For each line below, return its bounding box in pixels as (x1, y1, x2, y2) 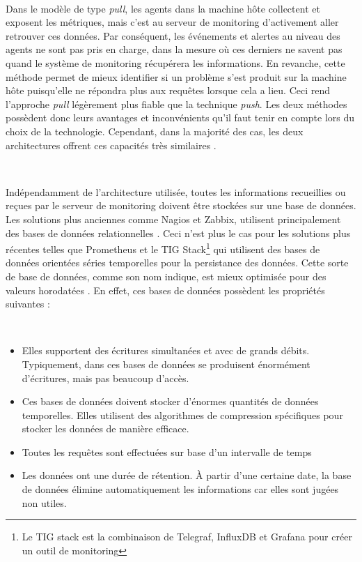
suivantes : (6, 296, 50, 311)
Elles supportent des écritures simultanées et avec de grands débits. (22, 343, 310, 358)
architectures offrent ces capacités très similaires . (6, 137, 217, 152)
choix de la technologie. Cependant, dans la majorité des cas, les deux (6, 123, 304, 138)
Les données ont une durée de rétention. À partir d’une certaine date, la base (22, 468, 352, 483)
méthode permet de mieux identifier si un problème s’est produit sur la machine (6, 69, 347, 84)
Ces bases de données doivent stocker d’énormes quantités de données (22, 394, 319, 409)
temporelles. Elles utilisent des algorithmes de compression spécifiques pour (22, 407, 343, 422)
